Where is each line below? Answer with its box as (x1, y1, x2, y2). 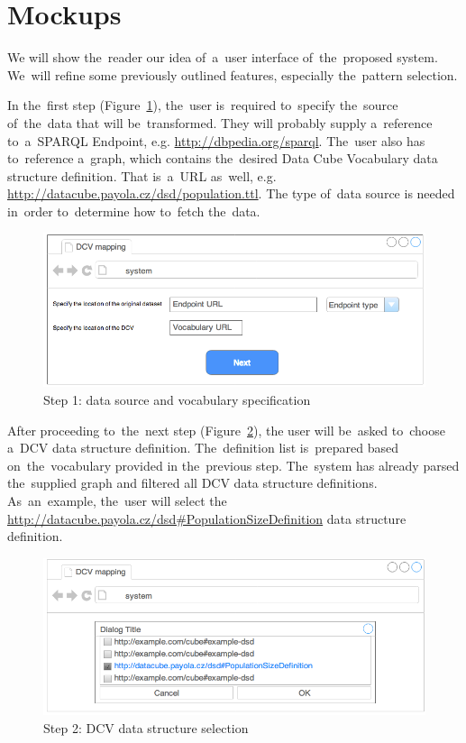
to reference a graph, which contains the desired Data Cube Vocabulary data (7, 149, 438, 168)
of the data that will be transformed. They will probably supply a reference (7, 113, 433, 132)
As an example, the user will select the (7, 491, 227, 509)
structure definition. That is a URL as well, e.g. (7, 166, 277, 185)
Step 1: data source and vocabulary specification (43, 390, 311, 408)
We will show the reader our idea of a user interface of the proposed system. (7, 48, 438, 67)
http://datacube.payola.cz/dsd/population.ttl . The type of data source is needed (7, 184, 455, 203)
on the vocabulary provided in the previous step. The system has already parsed (7, 455, 460, 474)
